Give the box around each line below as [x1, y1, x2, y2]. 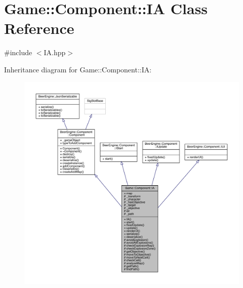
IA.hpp [44, 47, 66, 58]
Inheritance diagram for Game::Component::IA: [4, 64, 152, 74]
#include [4, 47, 32, 58]
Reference [4, 18, 74, 38]
